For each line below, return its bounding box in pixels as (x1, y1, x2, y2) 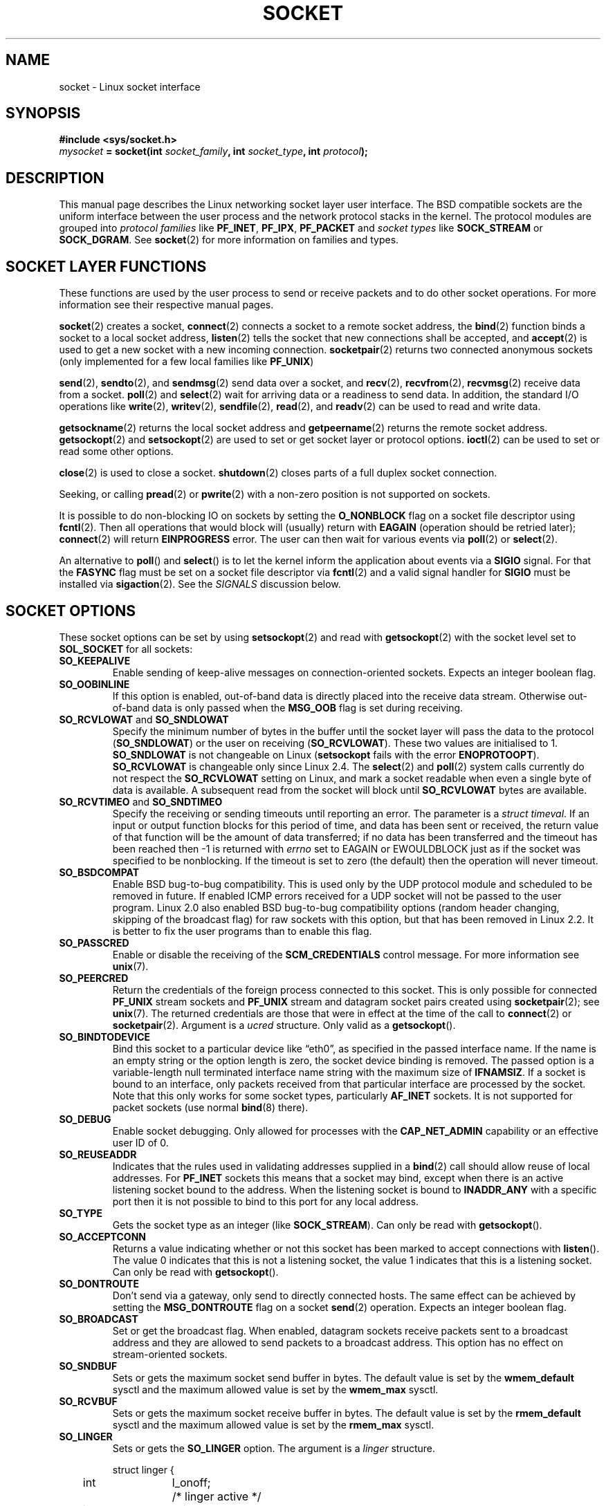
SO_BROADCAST (59, 1312, 138, 1325)
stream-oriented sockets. (112, 1348, 228, 1360)
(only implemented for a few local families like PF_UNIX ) (59, 355, 314, 368)
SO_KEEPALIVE (59, 654, 131, 667)
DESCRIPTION (6, 169, 104, 187)
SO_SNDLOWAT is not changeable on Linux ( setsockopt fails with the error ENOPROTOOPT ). (112, 748, 540, 761)
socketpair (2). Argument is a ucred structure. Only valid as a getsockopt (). (112, 1019, 456, 1031)
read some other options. (59, 445, 174, 458)
